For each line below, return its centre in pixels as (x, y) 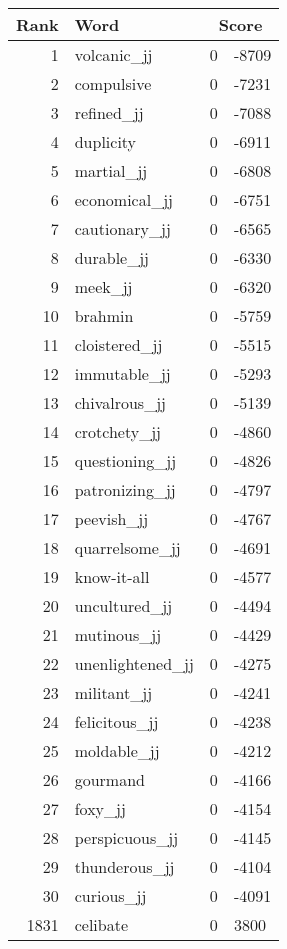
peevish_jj (111, 518)
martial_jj (111, 170)
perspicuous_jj (126, 837)
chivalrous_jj (120, 402)
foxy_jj (100, 808)
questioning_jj (125, 460)
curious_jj (110, 895)
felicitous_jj (116, 721)
